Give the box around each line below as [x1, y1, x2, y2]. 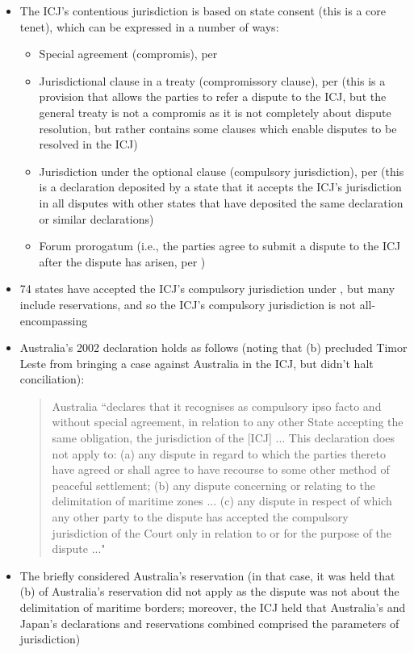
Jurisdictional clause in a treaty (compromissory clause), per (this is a [39, 72, 386, 89]
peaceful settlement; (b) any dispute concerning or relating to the [52, 476, 376, 493]
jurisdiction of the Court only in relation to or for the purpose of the [52, 524, 392, 541]
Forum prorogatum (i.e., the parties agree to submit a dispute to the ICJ [39, 237, 401, 254]
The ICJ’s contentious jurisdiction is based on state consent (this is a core [19, 2, 386, 19]
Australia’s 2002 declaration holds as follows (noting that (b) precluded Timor [19, 339, 408, 356]
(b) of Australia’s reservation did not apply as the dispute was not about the [19, 583, 399, 600]
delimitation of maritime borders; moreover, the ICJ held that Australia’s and [19, 599, 406, 615]
